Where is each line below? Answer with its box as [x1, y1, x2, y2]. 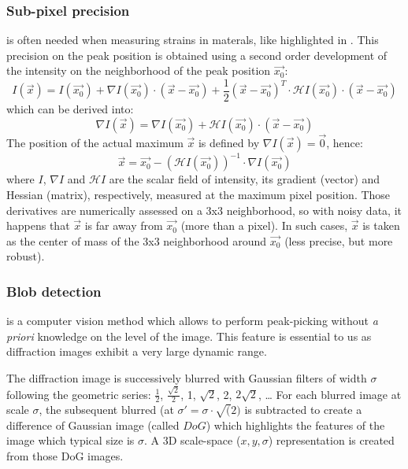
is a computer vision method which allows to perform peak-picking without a [6, 312, 378, 329]
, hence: [326, 134, 363, 150]
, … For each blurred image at [258, 386, 402, 402]
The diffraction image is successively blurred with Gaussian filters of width [6, 369, 367, 386]
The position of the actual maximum [6, 134, 184, 150]
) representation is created [268, 432, 395, 449]
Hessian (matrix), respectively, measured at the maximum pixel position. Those [6, 186, 391, 202]
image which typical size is [6, 432, 135, 449]
